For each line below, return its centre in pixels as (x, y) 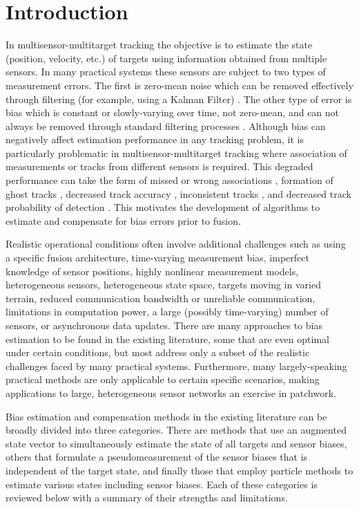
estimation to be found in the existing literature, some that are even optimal (167, 339)
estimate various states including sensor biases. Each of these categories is (162, 484)
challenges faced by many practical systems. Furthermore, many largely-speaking (176, 365)
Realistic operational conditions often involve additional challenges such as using (176, 244)
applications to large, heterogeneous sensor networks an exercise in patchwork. (171, 392)
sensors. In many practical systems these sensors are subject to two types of (166, 72)
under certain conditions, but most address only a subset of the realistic (158, 352)
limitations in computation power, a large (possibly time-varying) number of (167, 312)
